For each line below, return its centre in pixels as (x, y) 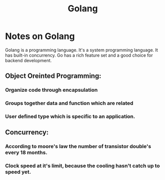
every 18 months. (26, 152)
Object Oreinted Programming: (53, 76)
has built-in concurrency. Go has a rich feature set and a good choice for (79, 55)
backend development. (28, 60)
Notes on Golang (40, 36)
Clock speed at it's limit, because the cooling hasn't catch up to (82, 166)
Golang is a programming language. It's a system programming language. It (82, 50)
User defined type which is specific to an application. (70, 116)
